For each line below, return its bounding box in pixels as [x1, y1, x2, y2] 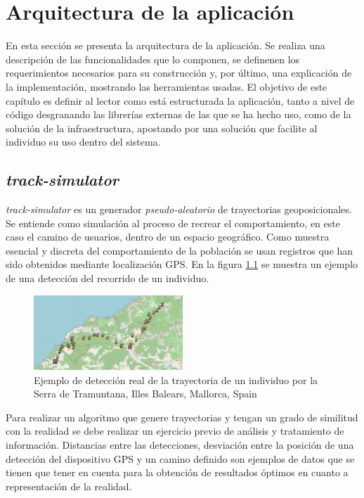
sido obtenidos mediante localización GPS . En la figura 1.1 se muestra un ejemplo [6, 257, 358, 272]
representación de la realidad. [6, 478, 132, 493]
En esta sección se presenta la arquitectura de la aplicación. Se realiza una [6, 38, 325, 53]
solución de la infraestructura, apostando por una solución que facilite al [6, 120, 318, 135]
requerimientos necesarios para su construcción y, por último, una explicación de [6, 65, 352, 80]
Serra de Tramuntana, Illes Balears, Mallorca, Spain [34, 386, 257, 401]
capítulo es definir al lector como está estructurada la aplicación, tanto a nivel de [6, 93, 355, 108]
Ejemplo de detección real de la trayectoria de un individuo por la [34, 372, 318, 387]
